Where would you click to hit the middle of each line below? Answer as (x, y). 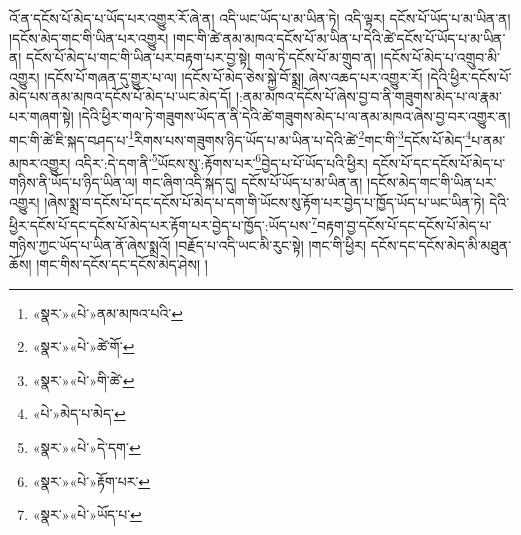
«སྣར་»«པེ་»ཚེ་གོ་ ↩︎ (83, 346)
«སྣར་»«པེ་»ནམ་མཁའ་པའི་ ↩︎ (107, 312)
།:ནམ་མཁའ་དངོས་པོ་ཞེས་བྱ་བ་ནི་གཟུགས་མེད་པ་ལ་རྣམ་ (368, 96)
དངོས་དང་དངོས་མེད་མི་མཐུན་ (441, 244)
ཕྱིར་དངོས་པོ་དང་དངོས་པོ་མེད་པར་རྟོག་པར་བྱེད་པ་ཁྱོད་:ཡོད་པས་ (160, 224)
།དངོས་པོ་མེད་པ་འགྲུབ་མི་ (440, 57)
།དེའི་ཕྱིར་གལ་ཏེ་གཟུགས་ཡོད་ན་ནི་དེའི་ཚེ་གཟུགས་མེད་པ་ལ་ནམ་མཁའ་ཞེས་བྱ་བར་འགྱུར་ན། (294, 115)
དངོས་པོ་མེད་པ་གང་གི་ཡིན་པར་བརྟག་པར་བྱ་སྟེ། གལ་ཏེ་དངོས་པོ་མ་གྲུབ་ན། (201, 57)
